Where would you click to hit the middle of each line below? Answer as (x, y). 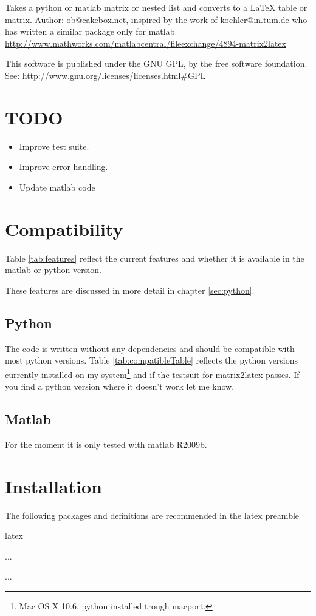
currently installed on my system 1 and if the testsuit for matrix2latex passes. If (152, 373)
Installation (53, 486)
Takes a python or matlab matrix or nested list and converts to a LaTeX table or (156, 7)
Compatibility (64, 228)
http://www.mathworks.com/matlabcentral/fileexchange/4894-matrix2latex (146, 43)
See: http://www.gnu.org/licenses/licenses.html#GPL (105, 75)
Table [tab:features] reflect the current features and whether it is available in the (155, 258)
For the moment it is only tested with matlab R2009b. (106, 444)
